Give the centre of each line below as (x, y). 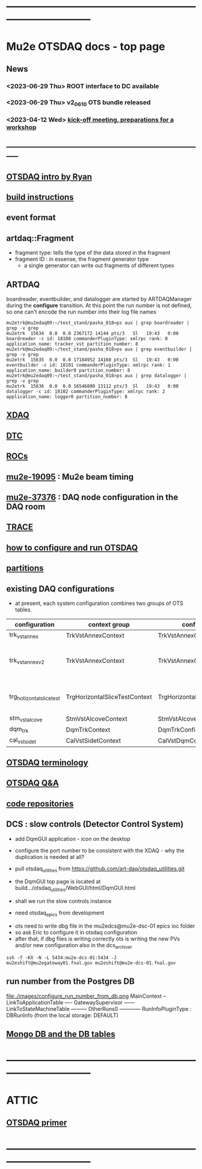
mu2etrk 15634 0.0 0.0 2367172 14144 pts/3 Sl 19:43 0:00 (93, 333)
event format (31, 217)
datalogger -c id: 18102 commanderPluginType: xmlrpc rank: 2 (86, 391)
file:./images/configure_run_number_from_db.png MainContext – (86, 996)
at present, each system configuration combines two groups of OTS (99, 603)
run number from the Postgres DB (71, 982)
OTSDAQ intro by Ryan (49, 176)
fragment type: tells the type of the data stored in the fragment (93, 253)
